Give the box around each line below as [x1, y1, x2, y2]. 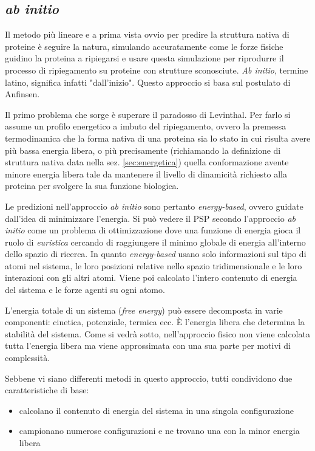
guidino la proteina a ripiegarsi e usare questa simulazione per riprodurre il [5, 52, 284, 64]
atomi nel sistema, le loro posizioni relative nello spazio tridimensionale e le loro [5, 259, 302, 272]
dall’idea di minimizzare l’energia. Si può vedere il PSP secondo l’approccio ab [5, 212, 296, 224]
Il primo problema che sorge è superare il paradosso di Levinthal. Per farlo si [5, 108, 291, 120]
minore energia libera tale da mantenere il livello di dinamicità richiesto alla [5, 167, 287, 180]
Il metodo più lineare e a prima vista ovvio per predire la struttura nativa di [5, 28, 290, 41]
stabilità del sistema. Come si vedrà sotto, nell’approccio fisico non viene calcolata [5, 327, 310, 340]
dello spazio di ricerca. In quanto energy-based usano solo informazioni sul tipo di [5, 247, 307, 260]
